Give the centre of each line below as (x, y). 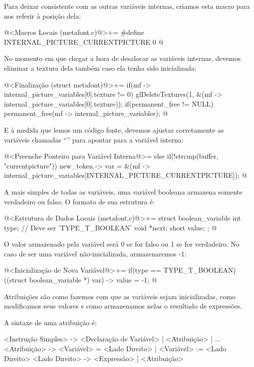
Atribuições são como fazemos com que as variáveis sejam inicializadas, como (120, 296)
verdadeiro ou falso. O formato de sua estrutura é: (79, 201)
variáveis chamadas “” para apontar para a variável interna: (94, 139)
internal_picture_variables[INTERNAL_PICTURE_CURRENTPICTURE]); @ (126, 175)
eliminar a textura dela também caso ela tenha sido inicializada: (100, 68)
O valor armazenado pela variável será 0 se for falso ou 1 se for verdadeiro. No (122, 244)
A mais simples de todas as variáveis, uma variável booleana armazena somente (123, 191)
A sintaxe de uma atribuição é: (50, 322)
